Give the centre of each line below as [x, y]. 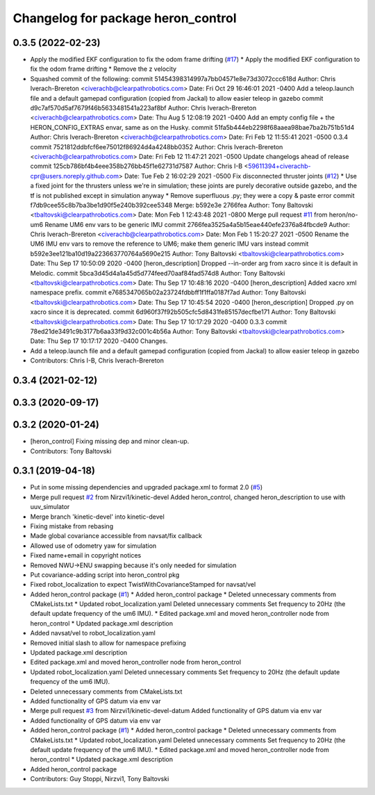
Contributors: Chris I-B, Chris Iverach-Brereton [97, 360]
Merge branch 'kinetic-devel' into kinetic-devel [97, 517]
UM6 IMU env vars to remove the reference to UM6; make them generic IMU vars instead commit [169, 244]
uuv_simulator [50, 507]
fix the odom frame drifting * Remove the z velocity [103, 69]
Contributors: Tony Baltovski [71, 451]
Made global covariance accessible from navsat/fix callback [116, 536]
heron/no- [343, 215]
